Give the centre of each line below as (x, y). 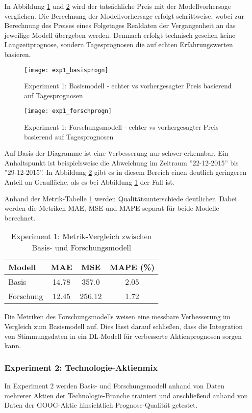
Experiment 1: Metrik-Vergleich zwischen (81, 236)
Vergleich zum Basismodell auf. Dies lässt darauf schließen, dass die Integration (124, 326)
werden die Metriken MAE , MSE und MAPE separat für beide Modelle (112, 208)
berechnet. (20, 217)
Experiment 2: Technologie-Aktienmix (81, 367)
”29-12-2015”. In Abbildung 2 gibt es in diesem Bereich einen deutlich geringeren (126, 172)
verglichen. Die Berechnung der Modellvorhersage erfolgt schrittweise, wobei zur (124, 15)
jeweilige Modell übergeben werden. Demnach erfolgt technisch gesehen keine (120, 35)
